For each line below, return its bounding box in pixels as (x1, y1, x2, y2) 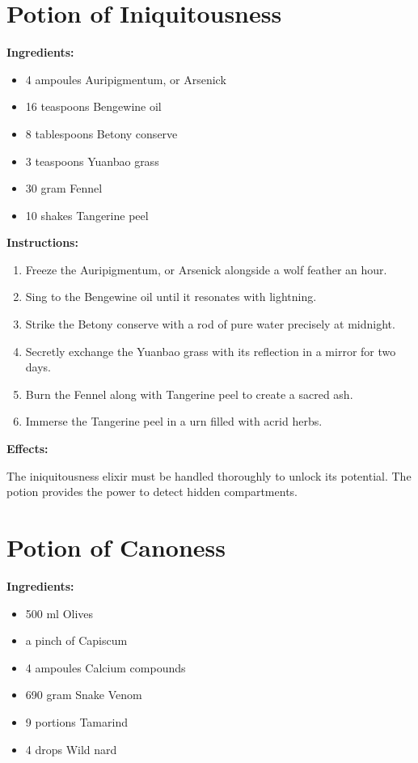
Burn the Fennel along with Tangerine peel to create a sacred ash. (25, 385, 353, 402)
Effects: (6, 440, 49, 457)
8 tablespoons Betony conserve (25, 125, 178, 142)
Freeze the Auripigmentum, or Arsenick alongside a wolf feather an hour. (25, 261, 387, 278)
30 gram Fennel (25, 180, 103, 197)
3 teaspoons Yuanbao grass (25, 152, 159, 169)
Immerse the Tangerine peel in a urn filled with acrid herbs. (25, 413, 323, 430)
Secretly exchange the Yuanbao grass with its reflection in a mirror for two (25, 342, 396, 359)
